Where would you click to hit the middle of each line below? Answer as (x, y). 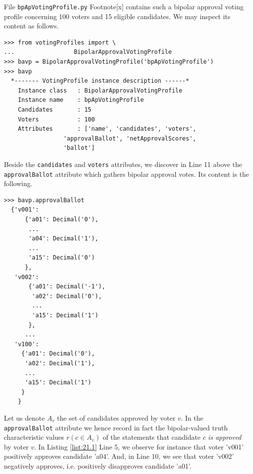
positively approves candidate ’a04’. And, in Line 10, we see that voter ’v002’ (119, 456)
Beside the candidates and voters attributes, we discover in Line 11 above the (123, 164)
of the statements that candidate (152, 437)
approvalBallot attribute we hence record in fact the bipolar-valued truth (116, 427)
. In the (192, 417)
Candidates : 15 (54, 110)
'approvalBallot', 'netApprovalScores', (130, 138)
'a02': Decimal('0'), (67, 296)
